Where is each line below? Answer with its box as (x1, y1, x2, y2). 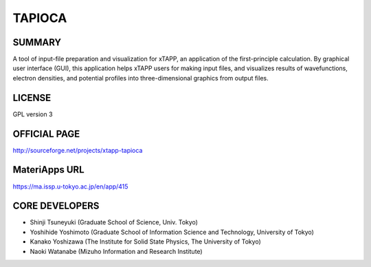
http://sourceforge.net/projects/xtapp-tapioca (12, 146, 143, 154)
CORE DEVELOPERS (12, 200, 100, 212)
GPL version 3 (12, 110, 53, 118)
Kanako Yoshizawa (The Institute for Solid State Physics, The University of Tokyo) (30, 237, 261, 246)
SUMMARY (12, 36, 62, 48)
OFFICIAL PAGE (12, 128, 80, 140)
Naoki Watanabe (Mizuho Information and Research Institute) (30, 247, 203, 255)
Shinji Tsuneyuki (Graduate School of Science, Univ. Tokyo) (30, 218, 199, 226)
